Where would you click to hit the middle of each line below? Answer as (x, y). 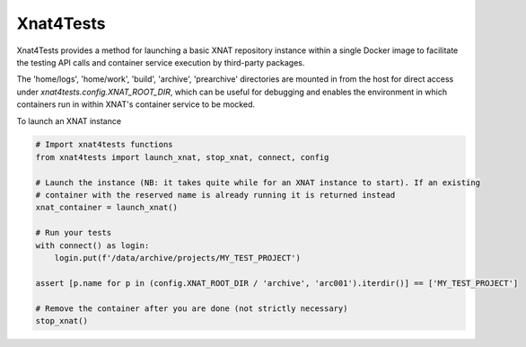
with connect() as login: (92, 245)
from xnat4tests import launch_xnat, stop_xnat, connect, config (182, 157)
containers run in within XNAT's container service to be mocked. (136, 104)
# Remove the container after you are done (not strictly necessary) (192, 308)
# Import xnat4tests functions (105, 145)
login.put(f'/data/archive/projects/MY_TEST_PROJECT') (177, 258)
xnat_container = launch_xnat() (107, 208)
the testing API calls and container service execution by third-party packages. (161, 62)
